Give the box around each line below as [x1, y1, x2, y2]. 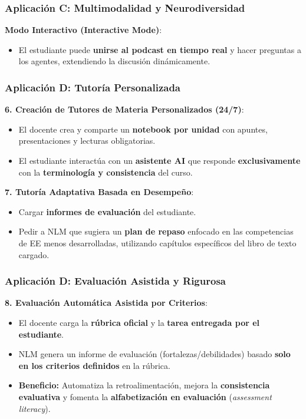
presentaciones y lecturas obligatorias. [18, 134, 156, 147]
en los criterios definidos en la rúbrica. [18, 359, 170, 371]
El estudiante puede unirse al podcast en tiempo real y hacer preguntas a [18, 43, 301, 55]
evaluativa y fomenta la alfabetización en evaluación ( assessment [18, 390, 272, 402]
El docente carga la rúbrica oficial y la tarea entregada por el [18, 316, 260, 328]
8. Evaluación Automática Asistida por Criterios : [5, 296, 208, 309]
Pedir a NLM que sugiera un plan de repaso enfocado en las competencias [18, 225, 294, 237]
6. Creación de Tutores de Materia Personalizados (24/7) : [5, 103, 244, 116]
